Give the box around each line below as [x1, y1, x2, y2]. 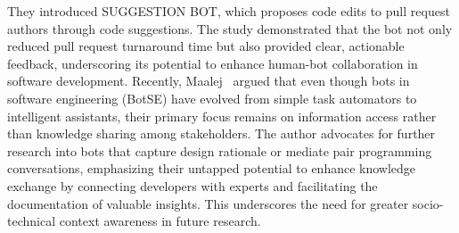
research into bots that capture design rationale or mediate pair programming [7, 141, 432, 160]
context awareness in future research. [59, 212, 261, 230]
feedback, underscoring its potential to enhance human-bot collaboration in [7, 54, 418, 72]
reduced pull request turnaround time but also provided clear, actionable [7, 37, 405, 55]
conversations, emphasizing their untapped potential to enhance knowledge [7, 159, 416, 178]
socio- [412, 194, 444, 212]
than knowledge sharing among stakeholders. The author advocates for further [7, 124, 436, 143]
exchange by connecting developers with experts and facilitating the [7, 176, 378, 195]
